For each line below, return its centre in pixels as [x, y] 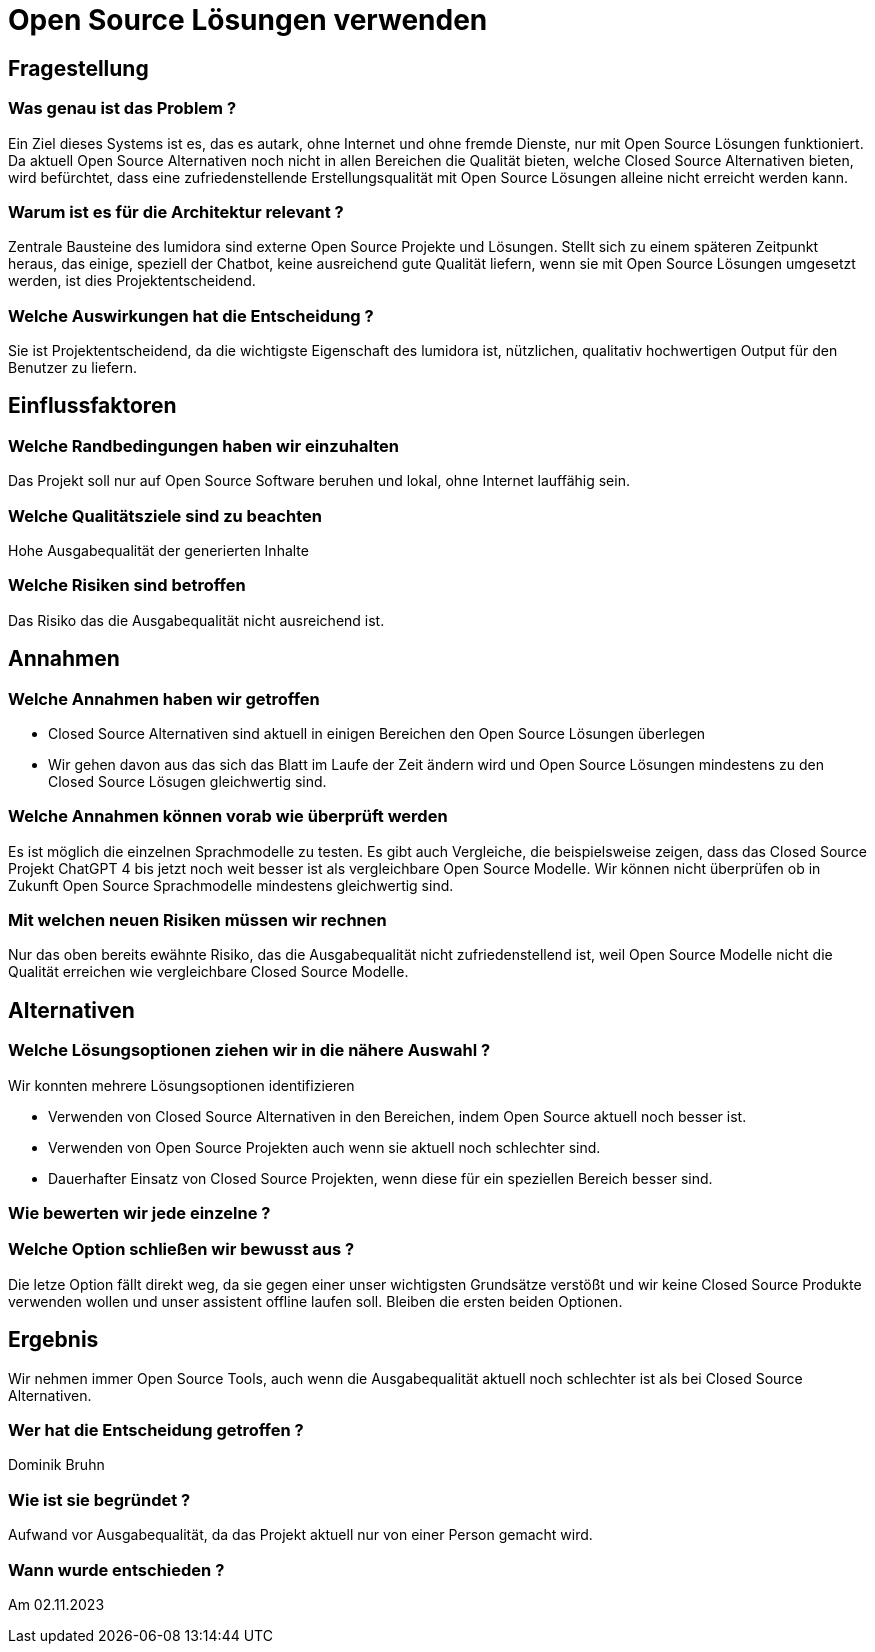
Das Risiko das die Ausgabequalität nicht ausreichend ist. [196, 620]
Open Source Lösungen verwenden [248, 20]
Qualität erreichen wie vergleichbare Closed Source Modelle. [208, 972]
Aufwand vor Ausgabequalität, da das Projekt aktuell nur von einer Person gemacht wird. [300, 1535]
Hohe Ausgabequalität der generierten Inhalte [158, 551]
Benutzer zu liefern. [72, 368]
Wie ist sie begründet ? [99, 1499]
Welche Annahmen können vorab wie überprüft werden [228, 816]
